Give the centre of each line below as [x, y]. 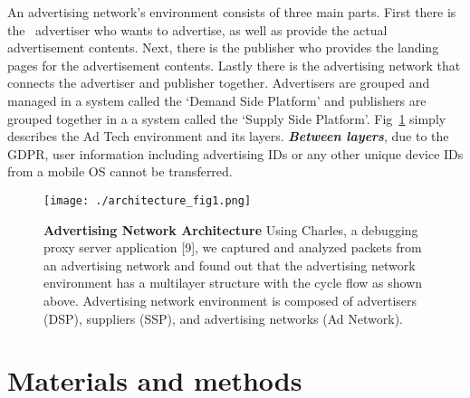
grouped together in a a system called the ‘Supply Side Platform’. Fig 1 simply [227, 118]
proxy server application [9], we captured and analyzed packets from [233, 247]
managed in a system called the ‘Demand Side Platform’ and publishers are [217, 100]
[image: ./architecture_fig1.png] [148, 200]
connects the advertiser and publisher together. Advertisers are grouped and [219, 83]
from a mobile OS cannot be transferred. [120, 171]
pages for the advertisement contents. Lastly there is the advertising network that [234, 65]
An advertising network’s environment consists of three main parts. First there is [232, 12]
